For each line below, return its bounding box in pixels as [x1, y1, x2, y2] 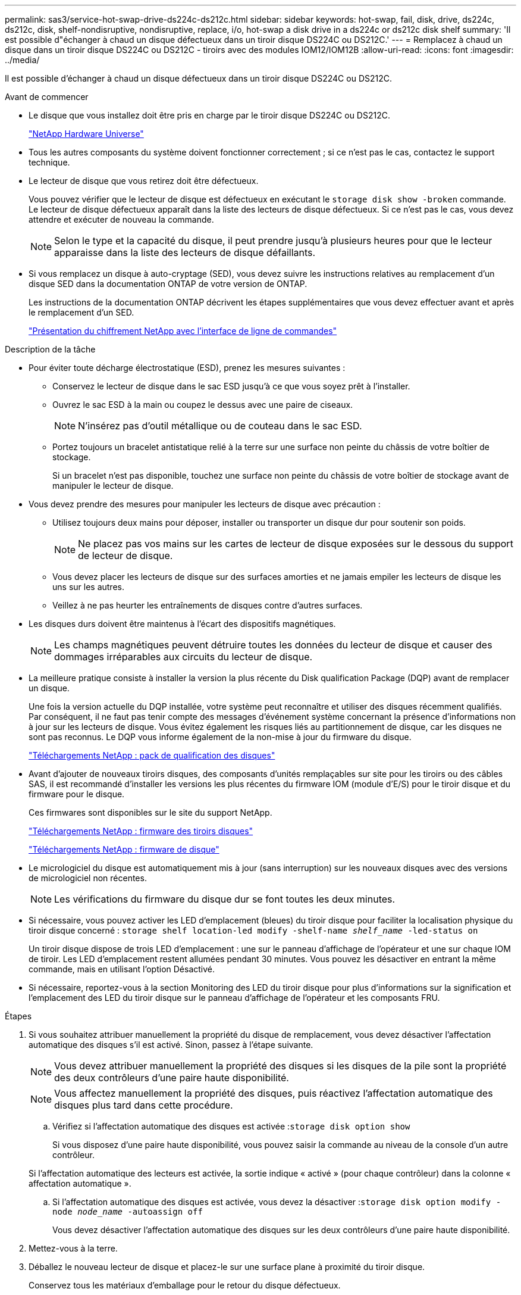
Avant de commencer [5, 92, 89, 102]
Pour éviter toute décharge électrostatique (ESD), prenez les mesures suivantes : [29, 363, 346, 373]
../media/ [5, 55, 40, 65]
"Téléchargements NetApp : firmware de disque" [29, 844, 219, 854]
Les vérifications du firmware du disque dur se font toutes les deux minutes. [54, 893, 396, 905]
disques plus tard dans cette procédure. [54, 1099, 233, 1111]
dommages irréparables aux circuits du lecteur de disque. [54, 651, 313, 663]
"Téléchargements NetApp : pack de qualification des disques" [29, 750, 275, 760]
